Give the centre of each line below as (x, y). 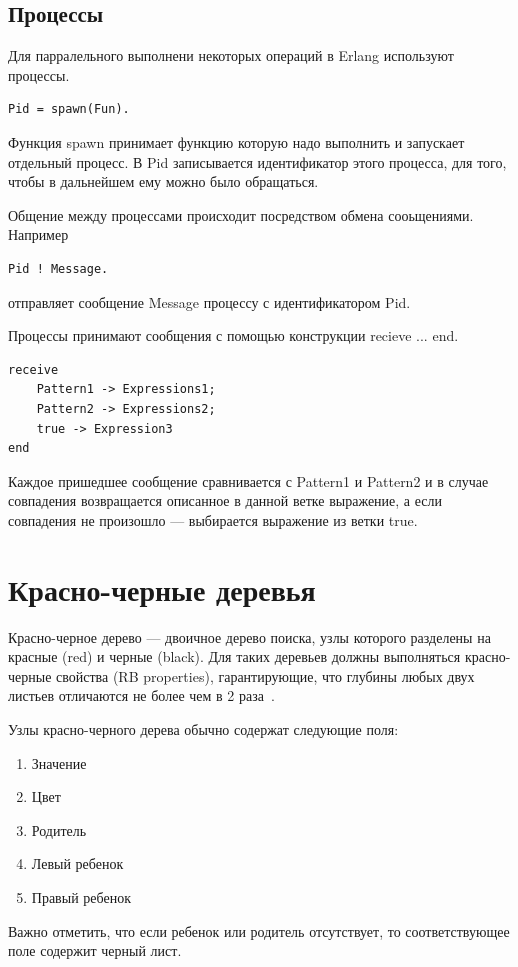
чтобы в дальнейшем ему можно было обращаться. (163, 181)
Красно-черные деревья (162, 588)
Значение (59, 762)
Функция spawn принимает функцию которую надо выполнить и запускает (236, 141)
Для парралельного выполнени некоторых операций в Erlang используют (231, 55)
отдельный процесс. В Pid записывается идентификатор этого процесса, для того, (257, 161)
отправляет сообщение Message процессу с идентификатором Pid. (209, 301)
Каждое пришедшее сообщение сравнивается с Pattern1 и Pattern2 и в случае (248, 480)
